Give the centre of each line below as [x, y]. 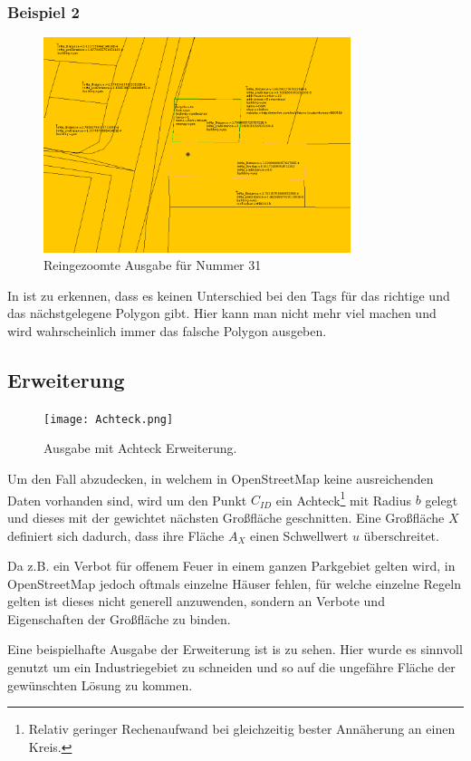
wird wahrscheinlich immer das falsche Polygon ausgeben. [167, 331]
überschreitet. [401, 535]
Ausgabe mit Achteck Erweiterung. [140, 448]
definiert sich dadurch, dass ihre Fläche [116, 535]
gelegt [442, 500]
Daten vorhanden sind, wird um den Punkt [127, 500]
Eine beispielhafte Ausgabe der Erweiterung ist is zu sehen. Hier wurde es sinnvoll [235, 649]
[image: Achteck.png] [109, 419]
